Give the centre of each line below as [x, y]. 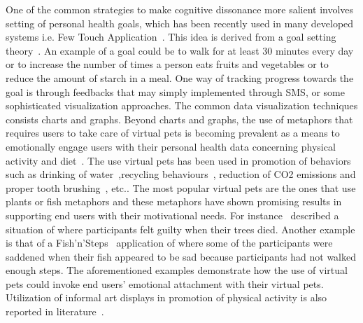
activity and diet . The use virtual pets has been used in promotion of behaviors [178, 160]
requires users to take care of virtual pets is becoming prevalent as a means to [173, 133]
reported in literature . [55, 311]
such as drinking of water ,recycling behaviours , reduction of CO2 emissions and [181, 174]
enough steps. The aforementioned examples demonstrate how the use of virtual [177, 270]
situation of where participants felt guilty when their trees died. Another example [180, 229]
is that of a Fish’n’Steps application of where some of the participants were [169, 243]
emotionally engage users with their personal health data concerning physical [171, 146]
